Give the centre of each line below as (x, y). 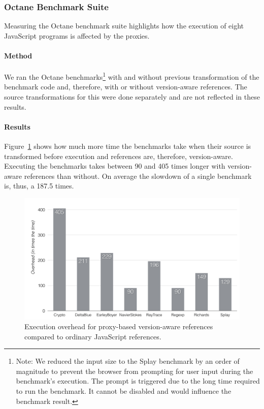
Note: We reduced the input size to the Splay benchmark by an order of (128, 361)
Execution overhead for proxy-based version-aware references (119, 326)
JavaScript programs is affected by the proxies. (77, 35)
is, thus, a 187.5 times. (39, 186)
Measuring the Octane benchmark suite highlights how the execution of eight (124, 26)
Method (18, 55)
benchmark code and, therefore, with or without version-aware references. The (126, 87)
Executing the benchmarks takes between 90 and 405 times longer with (115, 166)
